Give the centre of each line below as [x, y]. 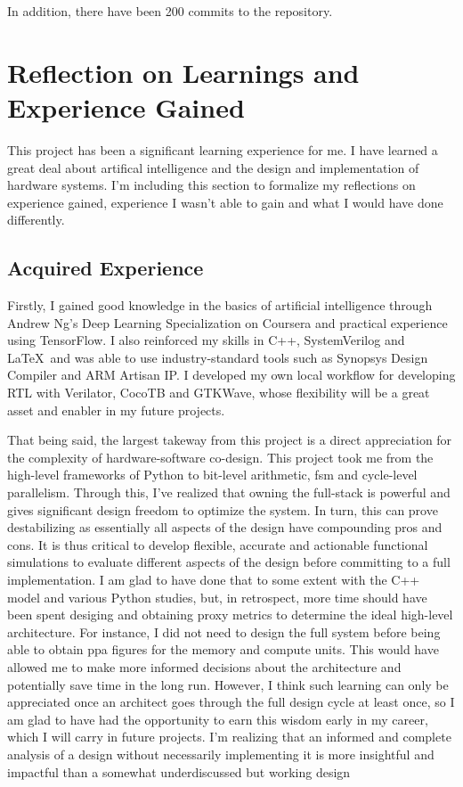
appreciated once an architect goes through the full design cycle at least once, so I [231, 702]
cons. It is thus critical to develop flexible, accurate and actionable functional [218, 544]
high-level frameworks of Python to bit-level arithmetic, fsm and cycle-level [212, 475]
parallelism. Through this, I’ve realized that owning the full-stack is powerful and [229, 492]
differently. [36, 220]
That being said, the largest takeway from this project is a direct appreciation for [230, 440]
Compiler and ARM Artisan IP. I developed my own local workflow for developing [231, 375]
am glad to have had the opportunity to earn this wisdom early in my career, [218, 719]
